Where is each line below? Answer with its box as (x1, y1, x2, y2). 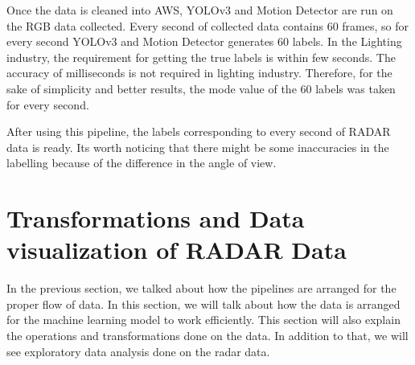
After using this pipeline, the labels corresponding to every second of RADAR (6, 123, 391, 140)
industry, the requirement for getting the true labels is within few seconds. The (6, 48, 396, 65)
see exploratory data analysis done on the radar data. (6, 342, 270, 359)
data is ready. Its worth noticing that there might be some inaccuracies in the (6, 138, 389, 155)
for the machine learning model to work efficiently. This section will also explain (6, 311, 401, 328)
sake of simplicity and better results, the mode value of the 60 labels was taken (6, 80, 396, 96)
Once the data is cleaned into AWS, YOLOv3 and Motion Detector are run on (6, 2, 393, 18)
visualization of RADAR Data (6, 233, 347, 266)
